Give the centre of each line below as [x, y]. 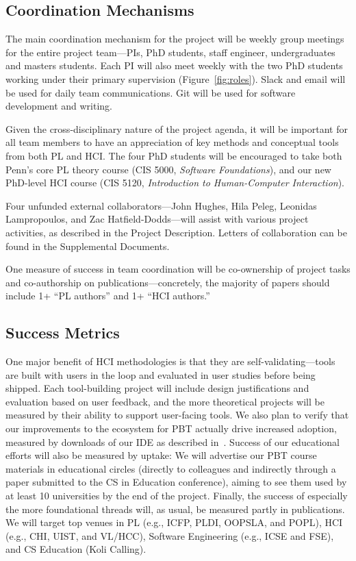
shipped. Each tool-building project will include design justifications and [157, 388]
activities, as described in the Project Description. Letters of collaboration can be [176, 232]
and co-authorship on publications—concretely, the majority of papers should [168, 282]
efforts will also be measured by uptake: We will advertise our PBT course [161, 455]
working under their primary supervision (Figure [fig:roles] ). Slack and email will [176, 78]
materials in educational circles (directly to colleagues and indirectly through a [171, 468]
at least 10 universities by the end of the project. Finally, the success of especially [177, 496]
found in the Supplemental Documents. [88, 246]
